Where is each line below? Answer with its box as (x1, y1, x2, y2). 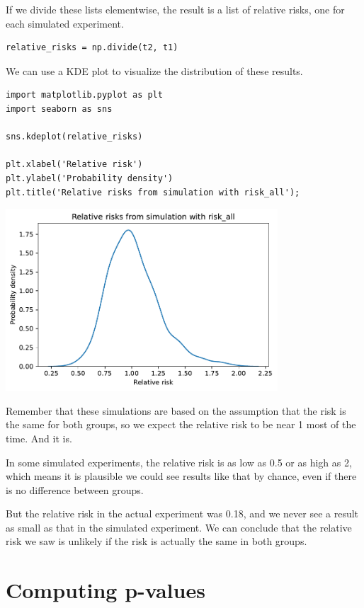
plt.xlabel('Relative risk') (6, 159, 143, 170)
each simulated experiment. (6, 16, 124, 30)
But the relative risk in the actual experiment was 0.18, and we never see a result (6, 506, 359, 521)
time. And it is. (6, 430, 72, 445)
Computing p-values (6, 575, 205, 604)
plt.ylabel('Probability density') (6, 173, 174, 183)
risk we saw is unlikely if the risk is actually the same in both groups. (6, 534, 307, 549)
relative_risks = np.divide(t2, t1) (6, 42, 178, 53)
